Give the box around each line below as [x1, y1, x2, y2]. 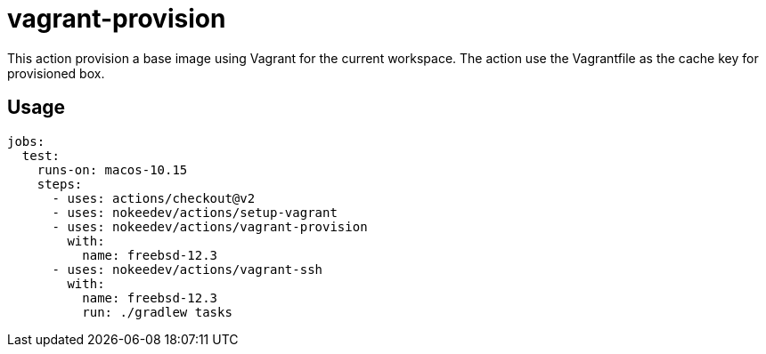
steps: [37, 176, 83, 191]
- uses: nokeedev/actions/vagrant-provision [52, 219, 368, 234]
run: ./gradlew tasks [82, 304, 232, 319]
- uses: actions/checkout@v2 [52, 190, 256, 205]
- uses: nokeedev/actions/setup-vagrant [52, 205, 338, 220]
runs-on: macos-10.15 [37, 162, 188, 177]
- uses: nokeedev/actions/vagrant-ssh [52, 261, 323, 277]
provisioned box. [7, 65, 105, 81]
